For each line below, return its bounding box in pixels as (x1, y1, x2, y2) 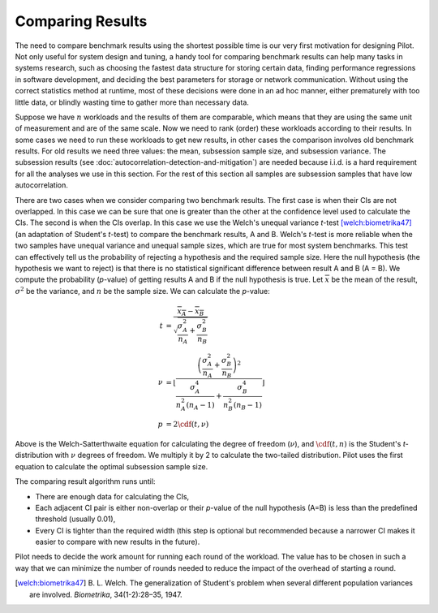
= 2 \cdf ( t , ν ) (165, 420, 209, 430)
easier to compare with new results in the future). (35, 537, 200, 547)
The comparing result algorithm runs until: (15, 477, 156, 486)
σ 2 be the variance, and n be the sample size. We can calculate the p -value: (15, 285, 271, 296)
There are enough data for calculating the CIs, (35, 491, 190, 501)
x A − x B (177, 306, 204, 317)
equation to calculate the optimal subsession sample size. (15, 461, 208, 471)
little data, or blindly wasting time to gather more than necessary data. (15, 97, 249, 107)
